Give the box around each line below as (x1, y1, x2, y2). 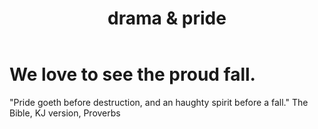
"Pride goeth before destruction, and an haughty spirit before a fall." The (9, 96, 309, 108)
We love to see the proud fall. (9, 63, 256, 86)
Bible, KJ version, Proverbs (9, 107, 121, 119)
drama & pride (107, 7, 227, 30)
